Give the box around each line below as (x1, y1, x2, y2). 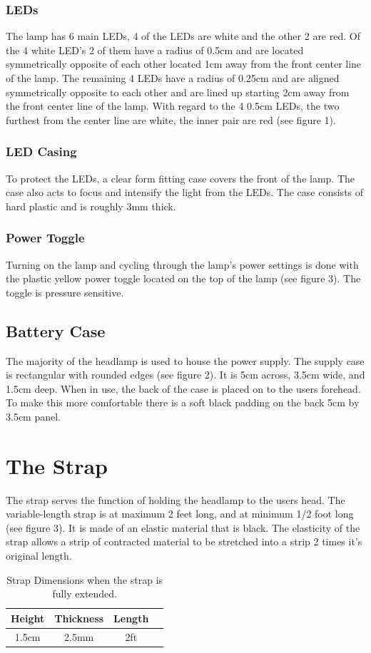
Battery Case (6, 319, 106, 341)
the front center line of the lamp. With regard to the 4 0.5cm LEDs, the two (6, 98, 340, 113)
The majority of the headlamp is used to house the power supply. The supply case (6, 353, 365, 368)
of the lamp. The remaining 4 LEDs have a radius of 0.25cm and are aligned (6, 71, 340, 85)
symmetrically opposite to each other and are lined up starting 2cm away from (6, 84, 350, 99)
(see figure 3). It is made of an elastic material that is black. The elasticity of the (6, 520, 360, 535)
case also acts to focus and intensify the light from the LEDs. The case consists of (6, 185, 364, 200)
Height (11, 610, 45, 625)
